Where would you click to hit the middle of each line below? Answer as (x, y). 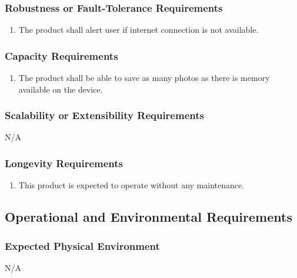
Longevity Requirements (64, 163)
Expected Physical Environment (82, 245)
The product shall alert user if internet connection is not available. (139, 30)
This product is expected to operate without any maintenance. (131, 185)
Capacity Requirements (61, 55)
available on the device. (61, 89)
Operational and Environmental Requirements (148, 217)
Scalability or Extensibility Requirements (104, 115)
